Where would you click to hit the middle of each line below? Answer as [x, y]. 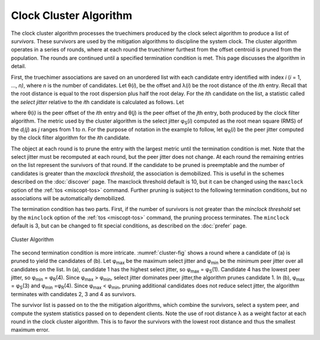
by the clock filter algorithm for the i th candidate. [71, 138]
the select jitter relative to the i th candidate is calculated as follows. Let [97, 102]
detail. [19, 66]
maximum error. [30, 330]
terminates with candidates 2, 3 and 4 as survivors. [73, 294]
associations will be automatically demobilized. [68, 198]
